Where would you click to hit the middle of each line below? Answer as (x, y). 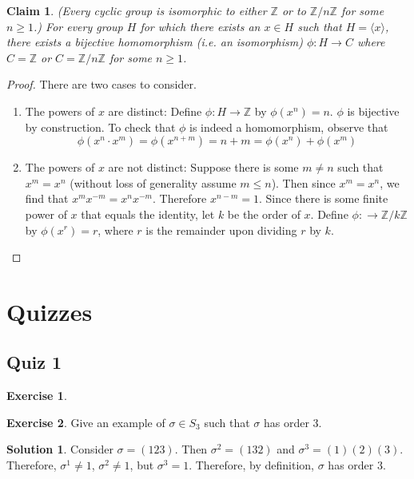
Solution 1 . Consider (60, 449)
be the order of (264, 214)
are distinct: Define (155, 111)
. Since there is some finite (324, 198)
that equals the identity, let (148, 214)
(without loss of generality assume (153, 182)
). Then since (303, 182)
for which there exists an (200, 26)
